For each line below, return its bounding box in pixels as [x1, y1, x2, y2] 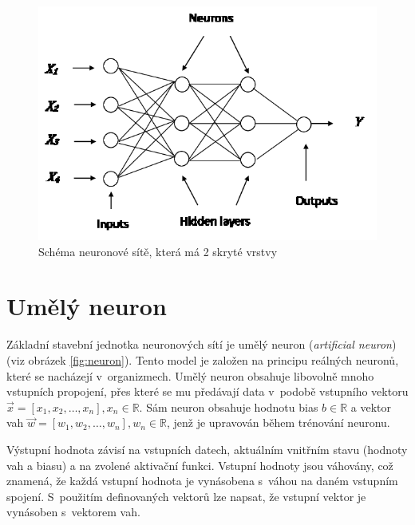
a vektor [350, 398, 392, 415]
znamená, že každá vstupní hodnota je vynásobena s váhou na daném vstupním [6, 472, 398, 489]
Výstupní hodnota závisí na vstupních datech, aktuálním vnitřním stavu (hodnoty [6, 440, 408, 457]
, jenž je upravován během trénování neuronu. [166, 414, 390, 431]
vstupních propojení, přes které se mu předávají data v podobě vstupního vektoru [6, 383, 409, 400]
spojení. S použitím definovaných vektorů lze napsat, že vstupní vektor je [6, 487, 366, 504]
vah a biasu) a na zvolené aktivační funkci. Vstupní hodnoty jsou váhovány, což [6, 456, 393, 473]
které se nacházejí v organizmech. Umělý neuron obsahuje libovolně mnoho [6, 367, 374, 384]
